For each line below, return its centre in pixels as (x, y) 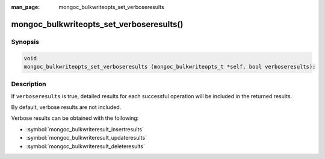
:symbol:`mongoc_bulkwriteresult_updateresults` (87, 138)
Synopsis (25, 42)
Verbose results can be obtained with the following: (75, 118)
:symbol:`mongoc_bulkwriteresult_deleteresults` (86, 146)
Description (29, 84)
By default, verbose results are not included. (66, 107)
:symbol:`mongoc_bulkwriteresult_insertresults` (85, 129)
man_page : (26, 7)
